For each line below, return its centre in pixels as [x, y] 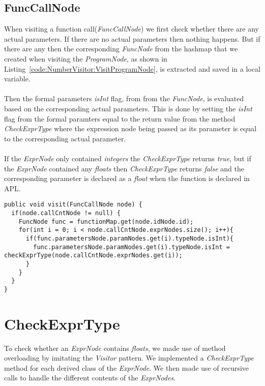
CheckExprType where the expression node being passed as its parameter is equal [130, 128]
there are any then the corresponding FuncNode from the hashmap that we [121, 49]
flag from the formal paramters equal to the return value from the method [120, 118]
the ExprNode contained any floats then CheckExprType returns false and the [124, 168]
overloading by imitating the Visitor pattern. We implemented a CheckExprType [129, 358]
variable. [17, 79]
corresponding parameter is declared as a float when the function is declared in [127, 178]
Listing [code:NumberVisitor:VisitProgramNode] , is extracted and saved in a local [132, 68]
